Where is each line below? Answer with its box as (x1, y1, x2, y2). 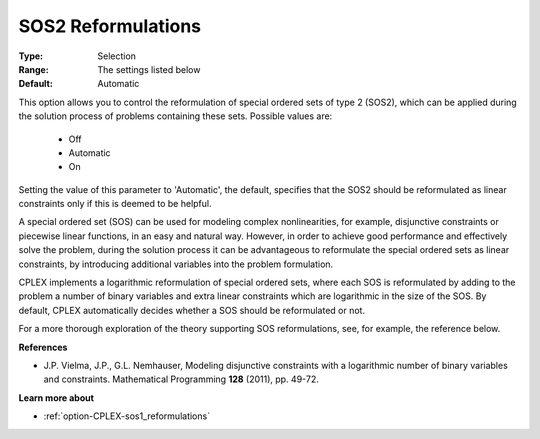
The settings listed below (97, 63, 201, 75)
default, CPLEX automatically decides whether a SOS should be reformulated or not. (18, 304, 365, 316)
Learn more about (18, 391, 95, 404)
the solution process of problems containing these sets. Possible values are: (18, 110, 333, 122)
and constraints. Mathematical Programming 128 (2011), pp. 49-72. (43, 373, 319, 385)
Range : (18, 63, 49, 75)
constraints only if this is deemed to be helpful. (18, 198, 212, 210)
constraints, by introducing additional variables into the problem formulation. (18, 258, 334, 270)
